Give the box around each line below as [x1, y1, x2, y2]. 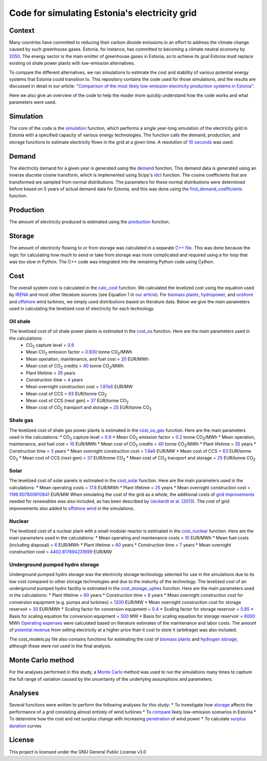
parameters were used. [9, 99, 57, 105]
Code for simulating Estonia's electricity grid [9, 7, 197, 18]
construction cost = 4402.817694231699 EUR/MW [9, 549, 112, 555]
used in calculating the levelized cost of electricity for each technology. [9, 305, 155, 312]
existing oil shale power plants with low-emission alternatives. [9, 60, 135, 66]
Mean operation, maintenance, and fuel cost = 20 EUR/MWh [26, 356, 149, 362]
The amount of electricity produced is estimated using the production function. [9, 219, 170, 225]
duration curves [9, 723, 42, 729]
